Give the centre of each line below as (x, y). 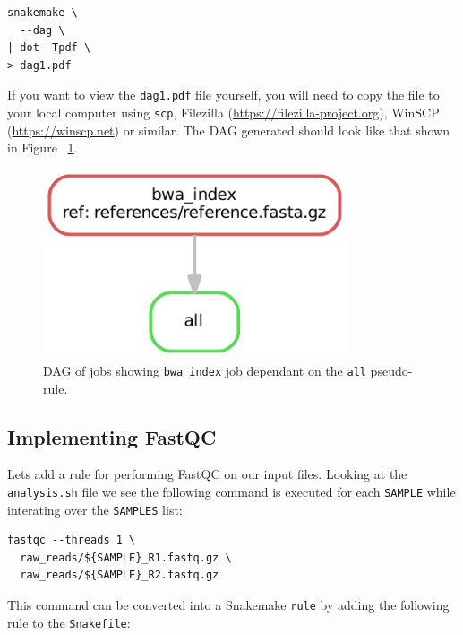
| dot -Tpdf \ (49, 48)
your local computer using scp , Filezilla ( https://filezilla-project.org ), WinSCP (223, 113)
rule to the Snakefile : (69, 622)
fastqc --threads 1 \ (72, 540)
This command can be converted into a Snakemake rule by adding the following (228, 605)
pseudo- (391, 370)
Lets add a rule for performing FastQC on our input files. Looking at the (207, 474)
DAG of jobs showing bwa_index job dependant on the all (205, 370)
